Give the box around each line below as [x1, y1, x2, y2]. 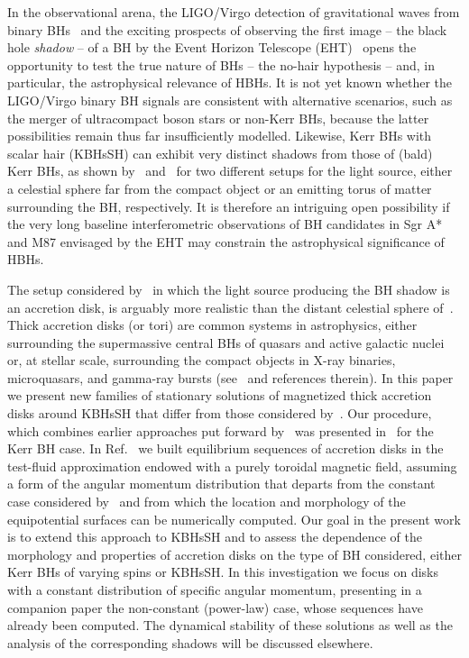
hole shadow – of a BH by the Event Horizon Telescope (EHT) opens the [7, 38, 417, 57]
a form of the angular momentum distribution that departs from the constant [7, 474, 436, 493]
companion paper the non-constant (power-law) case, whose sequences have [7, 598, 423, 617]
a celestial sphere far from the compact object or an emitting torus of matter [7, 178, 432, 197]
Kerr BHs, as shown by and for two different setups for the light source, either [7, 161, 453, 180]
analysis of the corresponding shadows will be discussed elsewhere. [7, 633, 373, 652]
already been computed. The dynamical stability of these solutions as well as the [7, 616, 453, 635]
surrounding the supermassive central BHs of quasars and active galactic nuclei [7, 333, 445, 352]
